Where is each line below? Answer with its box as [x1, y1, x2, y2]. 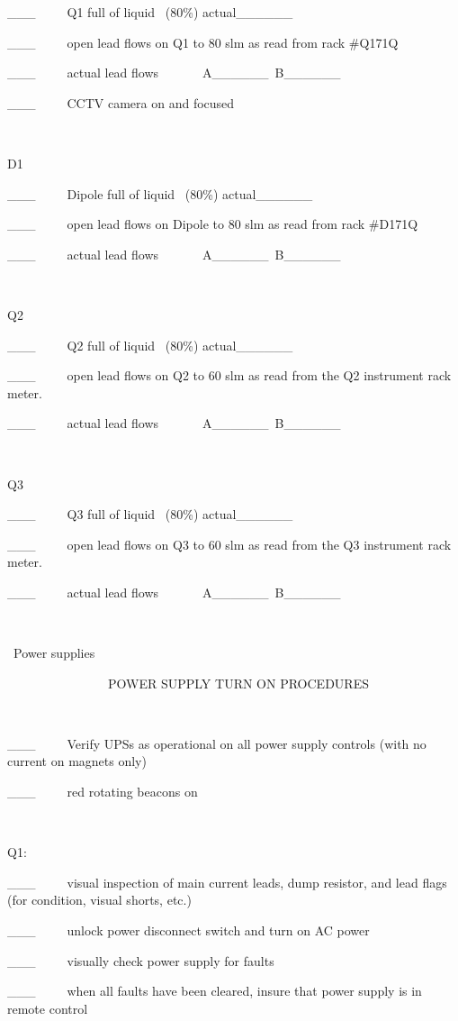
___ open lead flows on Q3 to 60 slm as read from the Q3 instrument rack [7, 534, 452, 553]
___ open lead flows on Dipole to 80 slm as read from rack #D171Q [7, 214, 418, 233]
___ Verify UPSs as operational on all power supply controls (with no [7, 734, 427, 752]
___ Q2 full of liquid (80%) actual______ [7, 335, 293, 354]
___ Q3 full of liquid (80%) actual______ [7, 505, 293, 524]
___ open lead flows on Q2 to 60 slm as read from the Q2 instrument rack [7, 366, 452, 385]
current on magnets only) [7, 752, 147, 770]
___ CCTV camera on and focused [7, 93, 235, 112]
